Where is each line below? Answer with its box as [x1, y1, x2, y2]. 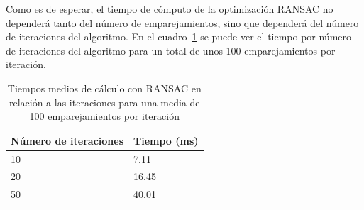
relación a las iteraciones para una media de [9, 94, 200, 109]
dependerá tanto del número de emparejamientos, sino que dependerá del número [6, 15, 359, 30]
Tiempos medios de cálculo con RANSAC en [7, 80, 202, 95]
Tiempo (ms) [133, 133, 199, 148]
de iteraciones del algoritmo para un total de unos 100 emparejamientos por [6, 43, 336, 57]
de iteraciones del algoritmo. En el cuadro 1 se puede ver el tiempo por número [6, 29, 352, 44]
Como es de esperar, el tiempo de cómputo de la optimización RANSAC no [6, 1, 333, 16]
